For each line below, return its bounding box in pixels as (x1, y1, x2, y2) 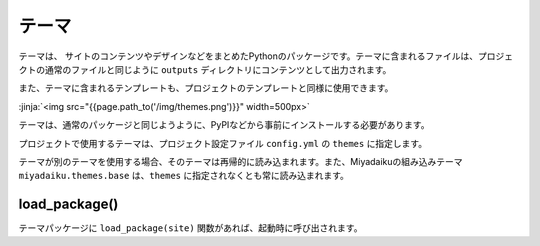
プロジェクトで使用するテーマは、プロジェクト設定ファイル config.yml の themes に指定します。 (18, 137, 428, 149)
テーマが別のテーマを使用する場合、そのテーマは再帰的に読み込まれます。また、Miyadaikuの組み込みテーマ (18, 155, 464, 167)
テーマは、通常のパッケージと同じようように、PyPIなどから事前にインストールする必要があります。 (18, 119, 430, 131)
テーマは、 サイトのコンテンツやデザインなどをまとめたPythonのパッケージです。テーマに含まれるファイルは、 (18, 50, 479, 62)
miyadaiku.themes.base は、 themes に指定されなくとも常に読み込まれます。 (18, 170, 350, 182)
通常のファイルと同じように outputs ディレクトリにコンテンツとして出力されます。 (44, 63, 392, 75)
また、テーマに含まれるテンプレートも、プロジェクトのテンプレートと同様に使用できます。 (18, 82, 394, 94)
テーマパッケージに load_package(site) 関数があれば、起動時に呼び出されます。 (18, 222, 363, 234)
